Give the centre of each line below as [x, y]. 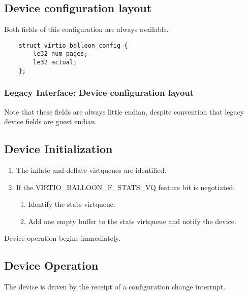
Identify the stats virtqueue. [72, 204]
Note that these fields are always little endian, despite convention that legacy [124, 111]
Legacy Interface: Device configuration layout [99, 93]
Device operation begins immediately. [62, 238]
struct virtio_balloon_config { [73, 45]
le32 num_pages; [60, 54]
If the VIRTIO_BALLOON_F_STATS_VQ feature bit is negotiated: [126, 187]
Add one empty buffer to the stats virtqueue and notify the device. [132, 221]
